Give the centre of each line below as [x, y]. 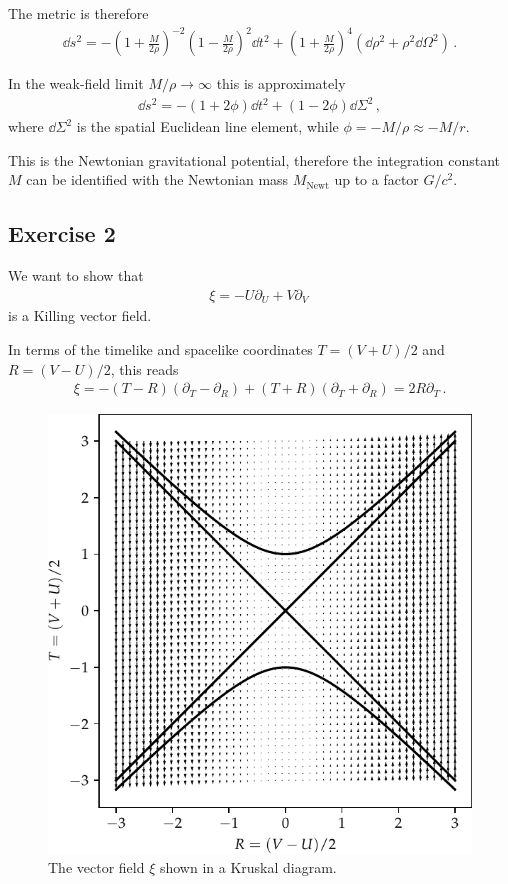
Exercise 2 [62, 233]
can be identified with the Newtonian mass [157, 179]
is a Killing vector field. [80, 315]
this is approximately [281, 83]
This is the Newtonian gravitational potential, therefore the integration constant [254, 159]
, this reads [144, 368]
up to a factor [376, 179]
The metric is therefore [78, 13]
